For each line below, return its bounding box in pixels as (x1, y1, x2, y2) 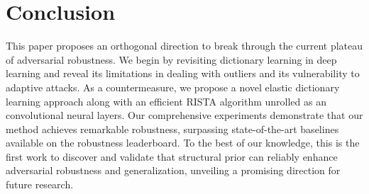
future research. (6, 177, 74, 192)
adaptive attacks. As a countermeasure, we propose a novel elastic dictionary (6, 79, 340, 94)
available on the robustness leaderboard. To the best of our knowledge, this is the (6, 135, 360, 150)
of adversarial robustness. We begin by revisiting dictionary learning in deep (6, 52, 337, 67)
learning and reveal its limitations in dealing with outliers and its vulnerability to (6, 66, 360, 81)
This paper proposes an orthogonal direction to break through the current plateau (6, 38, 363, 53)
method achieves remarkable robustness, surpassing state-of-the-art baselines (6, 121, 339, 136)
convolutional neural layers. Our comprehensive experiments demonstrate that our (6, 108, 363, 122)
